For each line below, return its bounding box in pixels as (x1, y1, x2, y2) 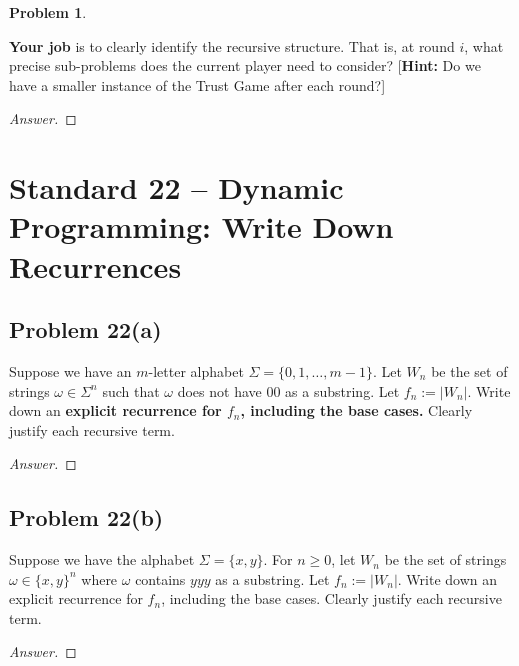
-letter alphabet (148, 360, 244, 381)
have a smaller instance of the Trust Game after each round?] (9, 74, 386, 95)
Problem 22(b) (9, 502, 164, 533)
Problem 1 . (9, 2, 87, 22)
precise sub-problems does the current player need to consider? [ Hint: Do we (9, 55, 481, 76)
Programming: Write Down (9, 206, 394, 247)
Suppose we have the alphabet (9, 549, 195, 570)
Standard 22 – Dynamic (9, 167, 344, 208)
